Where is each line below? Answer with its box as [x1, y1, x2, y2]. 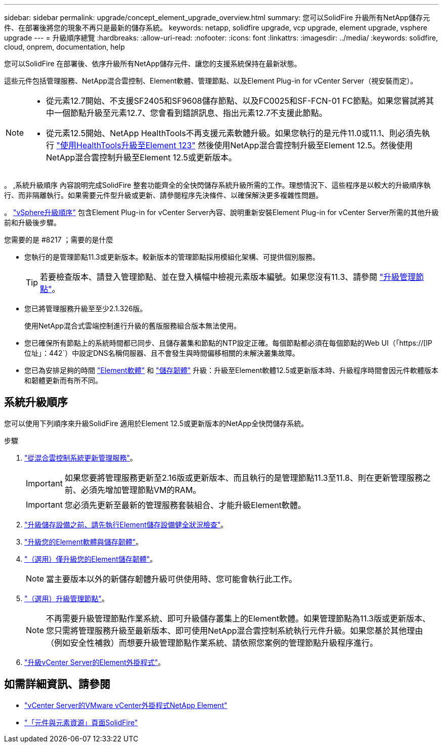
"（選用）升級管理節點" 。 [24, 594, 109, 603]
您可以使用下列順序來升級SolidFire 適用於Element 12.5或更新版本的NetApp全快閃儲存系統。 [4, 419, 308, 428]
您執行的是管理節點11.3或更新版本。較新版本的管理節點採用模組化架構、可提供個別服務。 [24, 253, 320, 261]
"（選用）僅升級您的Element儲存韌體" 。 [24, 554, 157, 563]
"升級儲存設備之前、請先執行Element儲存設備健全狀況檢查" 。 [24, 520, 228, 529]
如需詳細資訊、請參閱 [4, 678, 110, 691]
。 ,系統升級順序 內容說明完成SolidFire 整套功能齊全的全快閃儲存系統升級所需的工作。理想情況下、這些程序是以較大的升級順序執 [4, 181, 431, 189]
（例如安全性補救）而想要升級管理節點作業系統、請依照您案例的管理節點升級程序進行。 [46, 637, 378, 648]
